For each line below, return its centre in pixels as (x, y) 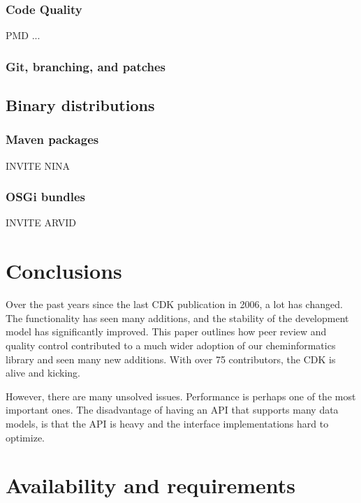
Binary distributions (80, 105)
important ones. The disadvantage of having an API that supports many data (172, 410)
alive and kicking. (43, 373)
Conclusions (64, 271)
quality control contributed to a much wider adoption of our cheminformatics (171, 345)
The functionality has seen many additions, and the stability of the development (177, 318)
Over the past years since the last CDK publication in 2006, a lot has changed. (174, 304)
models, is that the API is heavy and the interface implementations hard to (167, 423)
